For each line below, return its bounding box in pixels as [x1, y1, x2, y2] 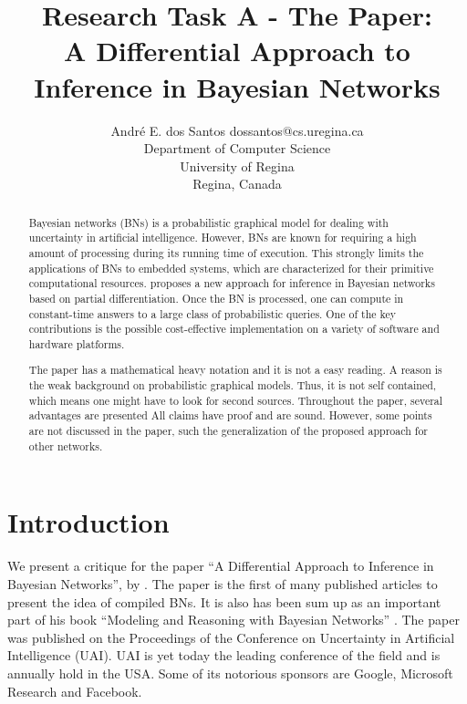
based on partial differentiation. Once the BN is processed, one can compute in [28, 290, 404, 305]
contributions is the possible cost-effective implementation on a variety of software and [28, 321, 440, 336]
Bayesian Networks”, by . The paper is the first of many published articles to [7, 574, 438, 593]
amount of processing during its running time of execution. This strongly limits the [28, 244, 424, 260]
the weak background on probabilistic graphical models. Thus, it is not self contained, [28, 378, 437, 393]
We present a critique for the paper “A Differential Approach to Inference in [7, 556, 434, 575]
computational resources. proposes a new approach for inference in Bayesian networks [28, 275, 435, 291]
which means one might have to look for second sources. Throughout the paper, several [28, 392, 443, 408]
